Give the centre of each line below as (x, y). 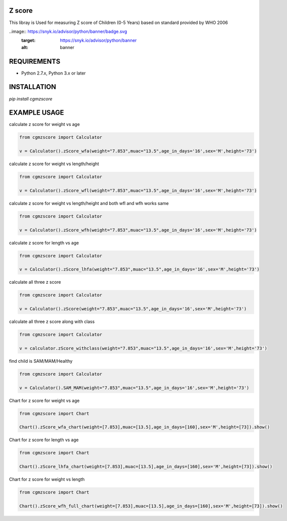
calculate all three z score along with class (52, 322)
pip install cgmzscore (31, 99)
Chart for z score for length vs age (44, 440)
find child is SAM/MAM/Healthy (41, 361)
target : (28, 40)
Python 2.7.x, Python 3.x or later (53, 73)
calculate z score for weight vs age (45, 124)
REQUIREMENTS (35, 61)
